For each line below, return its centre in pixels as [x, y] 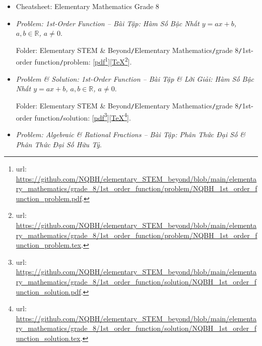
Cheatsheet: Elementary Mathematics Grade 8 [87, 6]
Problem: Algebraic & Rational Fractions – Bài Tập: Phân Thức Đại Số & [131, 134]
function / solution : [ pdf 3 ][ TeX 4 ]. [83, 117]
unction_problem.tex [48, 245]
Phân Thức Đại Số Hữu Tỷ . [59, 144]
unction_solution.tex [48, 338]
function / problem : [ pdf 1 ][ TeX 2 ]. [83, 61]
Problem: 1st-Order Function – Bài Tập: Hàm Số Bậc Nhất [108, 23]
